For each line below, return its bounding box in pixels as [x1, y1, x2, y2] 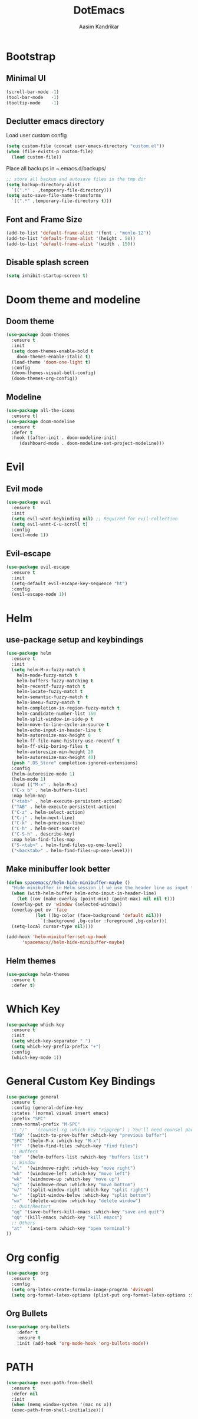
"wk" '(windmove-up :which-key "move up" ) [11, 1176, 120, 1182]
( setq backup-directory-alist [6, 181, 81, 187]
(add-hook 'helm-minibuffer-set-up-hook [6, 934, 107, 940]
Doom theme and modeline [6, 293, 141, 306]
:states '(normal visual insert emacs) [11, 1110, 110, 1117]
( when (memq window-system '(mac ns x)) [11, 1402, 112, 1408]
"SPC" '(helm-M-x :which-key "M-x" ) [11, 1138, 101, 1144]
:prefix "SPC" [11, 1116, 46, 1122]
